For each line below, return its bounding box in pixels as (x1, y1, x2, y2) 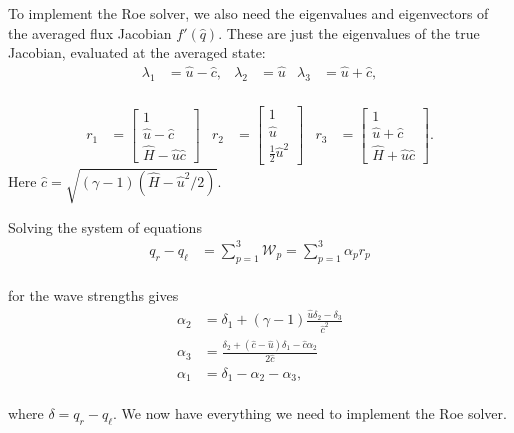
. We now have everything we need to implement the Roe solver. (113, 403, 507, 424)
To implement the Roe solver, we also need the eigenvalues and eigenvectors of (8, 3, 489, 23)
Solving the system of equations (8, 216, 202, 237)
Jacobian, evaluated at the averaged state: (8, 42, 266, 63)
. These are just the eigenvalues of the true (218, 22, 480, 43)
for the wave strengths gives (8, 285, 179, 306)
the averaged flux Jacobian (8, 22, 172, 43)
